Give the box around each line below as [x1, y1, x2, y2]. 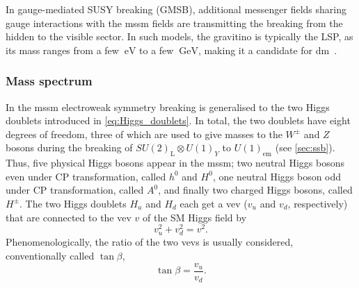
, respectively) [287, 196, 348, 210]
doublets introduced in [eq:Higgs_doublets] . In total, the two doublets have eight [6, 113, 351, 128]
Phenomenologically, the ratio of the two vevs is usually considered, [6, 235, 294, 249]
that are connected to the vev [6, 210, 131, 224]
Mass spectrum [6, 72, 93, 90]
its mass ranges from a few [6, 42, 119, 57]
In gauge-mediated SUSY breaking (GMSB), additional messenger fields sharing [6, 2, 346, 16]
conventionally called [6, 248, 95, 262]
